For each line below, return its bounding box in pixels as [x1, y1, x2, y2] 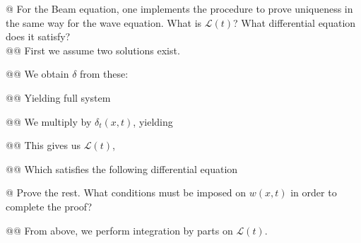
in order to [290, 185, 337, 200]
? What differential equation [233, 15, 356, 30]
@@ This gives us [6, 138, 81, 153]
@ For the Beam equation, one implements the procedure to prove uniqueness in [6, 1, 353, 16]
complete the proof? [6, 198, 93, 213]
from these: [80, 66, 129, 81]
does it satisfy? [6, 29, 71, 44]
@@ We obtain [6, 66, 69, 81]
